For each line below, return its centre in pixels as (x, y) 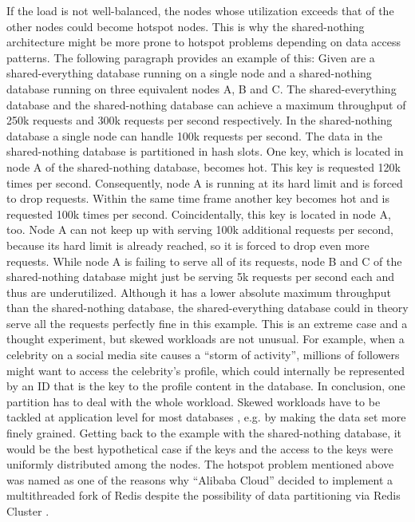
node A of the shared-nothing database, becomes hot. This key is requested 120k (204, 166)
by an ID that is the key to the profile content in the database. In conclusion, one (206, 386)
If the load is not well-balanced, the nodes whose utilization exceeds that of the (200, 10)
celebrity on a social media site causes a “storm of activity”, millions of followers (203, 355)
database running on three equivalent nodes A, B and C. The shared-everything (202, 88)
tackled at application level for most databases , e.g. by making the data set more (206, 417)
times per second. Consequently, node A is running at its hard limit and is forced (205, 182)
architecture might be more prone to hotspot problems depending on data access (204, 42)
